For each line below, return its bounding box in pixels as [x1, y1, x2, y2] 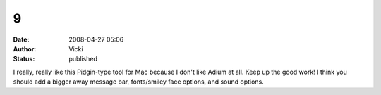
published [68, 55, 98, 63]
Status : [13, 55, 35, 63]
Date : [13, 35, 30, 44]
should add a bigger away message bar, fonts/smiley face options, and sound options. [13, 77, 264, 86]
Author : [13, 44, 37, 53]
